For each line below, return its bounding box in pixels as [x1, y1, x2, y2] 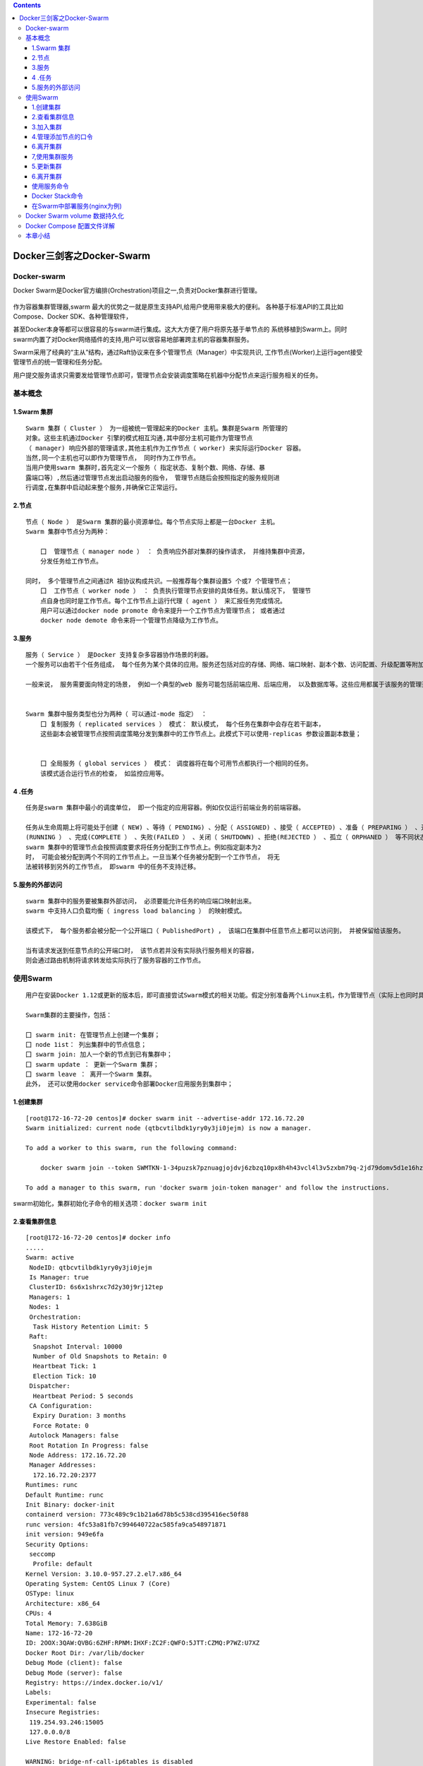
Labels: [25, 1688, 52, 1697]
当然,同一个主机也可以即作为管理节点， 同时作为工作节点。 [25, 454, 200, 462]
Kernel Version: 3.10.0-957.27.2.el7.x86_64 [25, 1570, 183, 1578]
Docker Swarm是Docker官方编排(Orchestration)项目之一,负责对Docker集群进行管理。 [13, 286, 262, 295]
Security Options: [25, 1540, 90, 1548]
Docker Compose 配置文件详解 [25, 221, 116, 230]
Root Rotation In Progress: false [29, 1441, 149, 1450]
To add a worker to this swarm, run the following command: [25, 1144, 238, 1152]
